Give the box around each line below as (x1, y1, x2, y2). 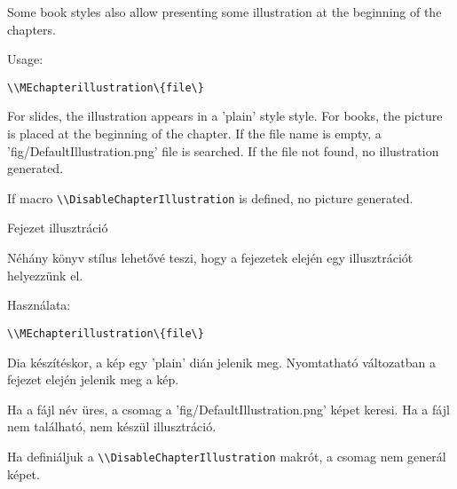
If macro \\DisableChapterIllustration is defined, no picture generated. (7, 188, 414, 207)
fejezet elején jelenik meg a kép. (7, 370, 179, 389)
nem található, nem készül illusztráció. (7, 417, 217, 436)
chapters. (7, 20, 56, 38)
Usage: (7, 50, 43, 68)
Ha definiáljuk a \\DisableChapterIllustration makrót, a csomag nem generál (7, 446, 446, 465)
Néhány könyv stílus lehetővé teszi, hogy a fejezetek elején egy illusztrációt (7, 248, 414, 267)
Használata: (7, 296, 71, 314)
